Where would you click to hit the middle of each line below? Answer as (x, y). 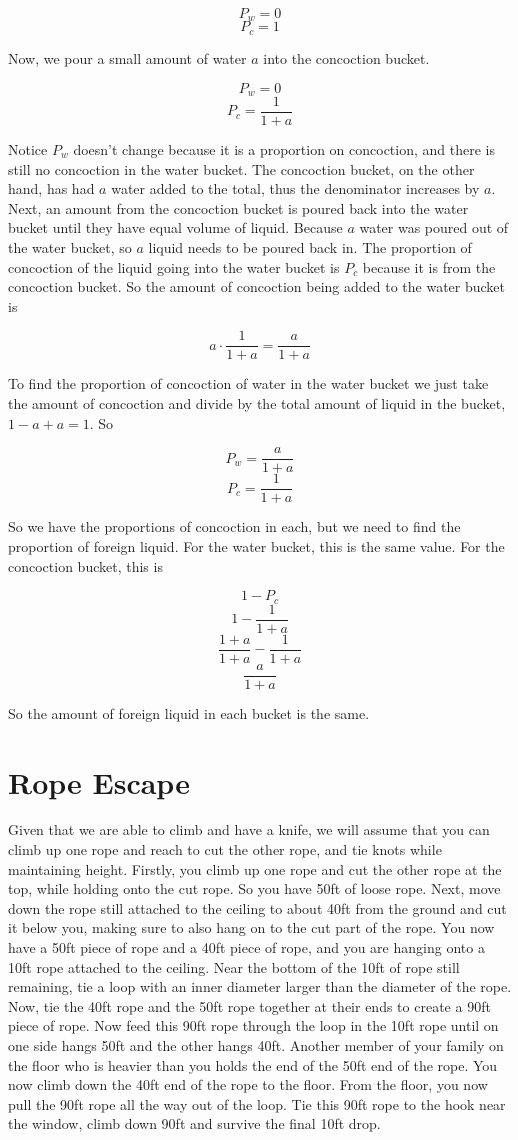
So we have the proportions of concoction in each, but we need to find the (234, 526)
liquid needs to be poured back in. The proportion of (310, 246)
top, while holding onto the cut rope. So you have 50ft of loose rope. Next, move (254, 888)
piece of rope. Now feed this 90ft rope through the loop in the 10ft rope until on (253, 1025)
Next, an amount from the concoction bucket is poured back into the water (238, 207)
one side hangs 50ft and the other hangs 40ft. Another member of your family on (256, 1045)
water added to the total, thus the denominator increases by (295, 188)
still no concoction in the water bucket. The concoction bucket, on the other (241, 168)
